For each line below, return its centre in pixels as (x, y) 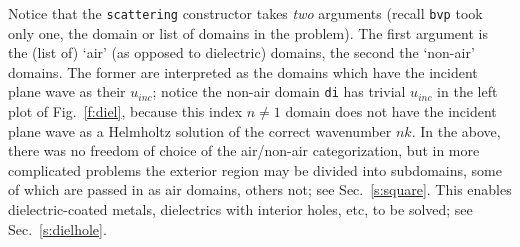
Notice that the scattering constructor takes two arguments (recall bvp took (245, 13)
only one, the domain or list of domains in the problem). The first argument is (248, 32)
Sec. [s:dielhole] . (57, 228)
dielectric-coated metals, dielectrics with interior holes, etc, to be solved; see (240, 209)
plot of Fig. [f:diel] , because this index (125, 111)
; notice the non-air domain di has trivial (279, 91)
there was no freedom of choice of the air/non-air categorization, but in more (244, 150)
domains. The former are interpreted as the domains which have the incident (243, 71)
